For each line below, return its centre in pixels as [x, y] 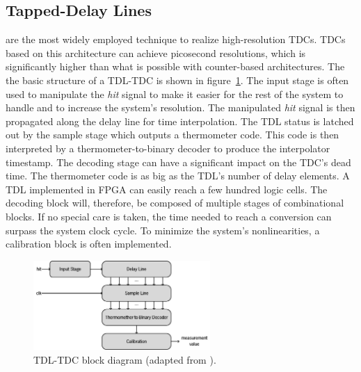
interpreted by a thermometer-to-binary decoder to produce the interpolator [168, 148]
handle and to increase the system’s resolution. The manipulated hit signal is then [180, 107]
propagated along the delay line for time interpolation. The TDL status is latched [180, 121]
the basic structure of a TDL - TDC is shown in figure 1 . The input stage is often [177, 80]
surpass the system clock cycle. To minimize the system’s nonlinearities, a [163, 230]
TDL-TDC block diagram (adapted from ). [125, 359]
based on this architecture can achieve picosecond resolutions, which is [156, 52]
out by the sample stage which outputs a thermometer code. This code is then [173, 135]
